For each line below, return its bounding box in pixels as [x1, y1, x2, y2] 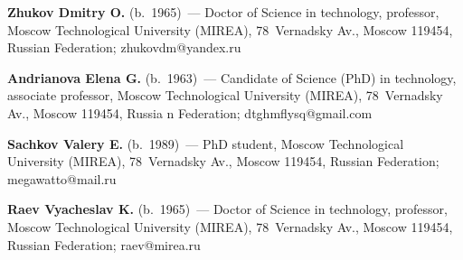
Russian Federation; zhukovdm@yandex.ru [7, 38, 241, 57]
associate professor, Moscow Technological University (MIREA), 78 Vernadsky [7, 86, 443, 105]
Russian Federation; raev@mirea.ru [7, 235, 201, 254]
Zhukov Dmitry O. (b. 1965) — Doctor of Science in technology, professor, [7, 3, 439, 21]
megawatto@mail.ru [7, 169, 117, 188]
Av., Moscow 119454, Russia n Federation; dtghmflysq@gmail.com [7, 103, 373, 122]
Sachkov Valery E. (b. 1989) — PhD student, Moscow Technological [7, 134, 404, 153]
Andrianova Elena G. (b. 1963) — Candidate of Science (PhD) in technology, [7, 68, 457, 87]
